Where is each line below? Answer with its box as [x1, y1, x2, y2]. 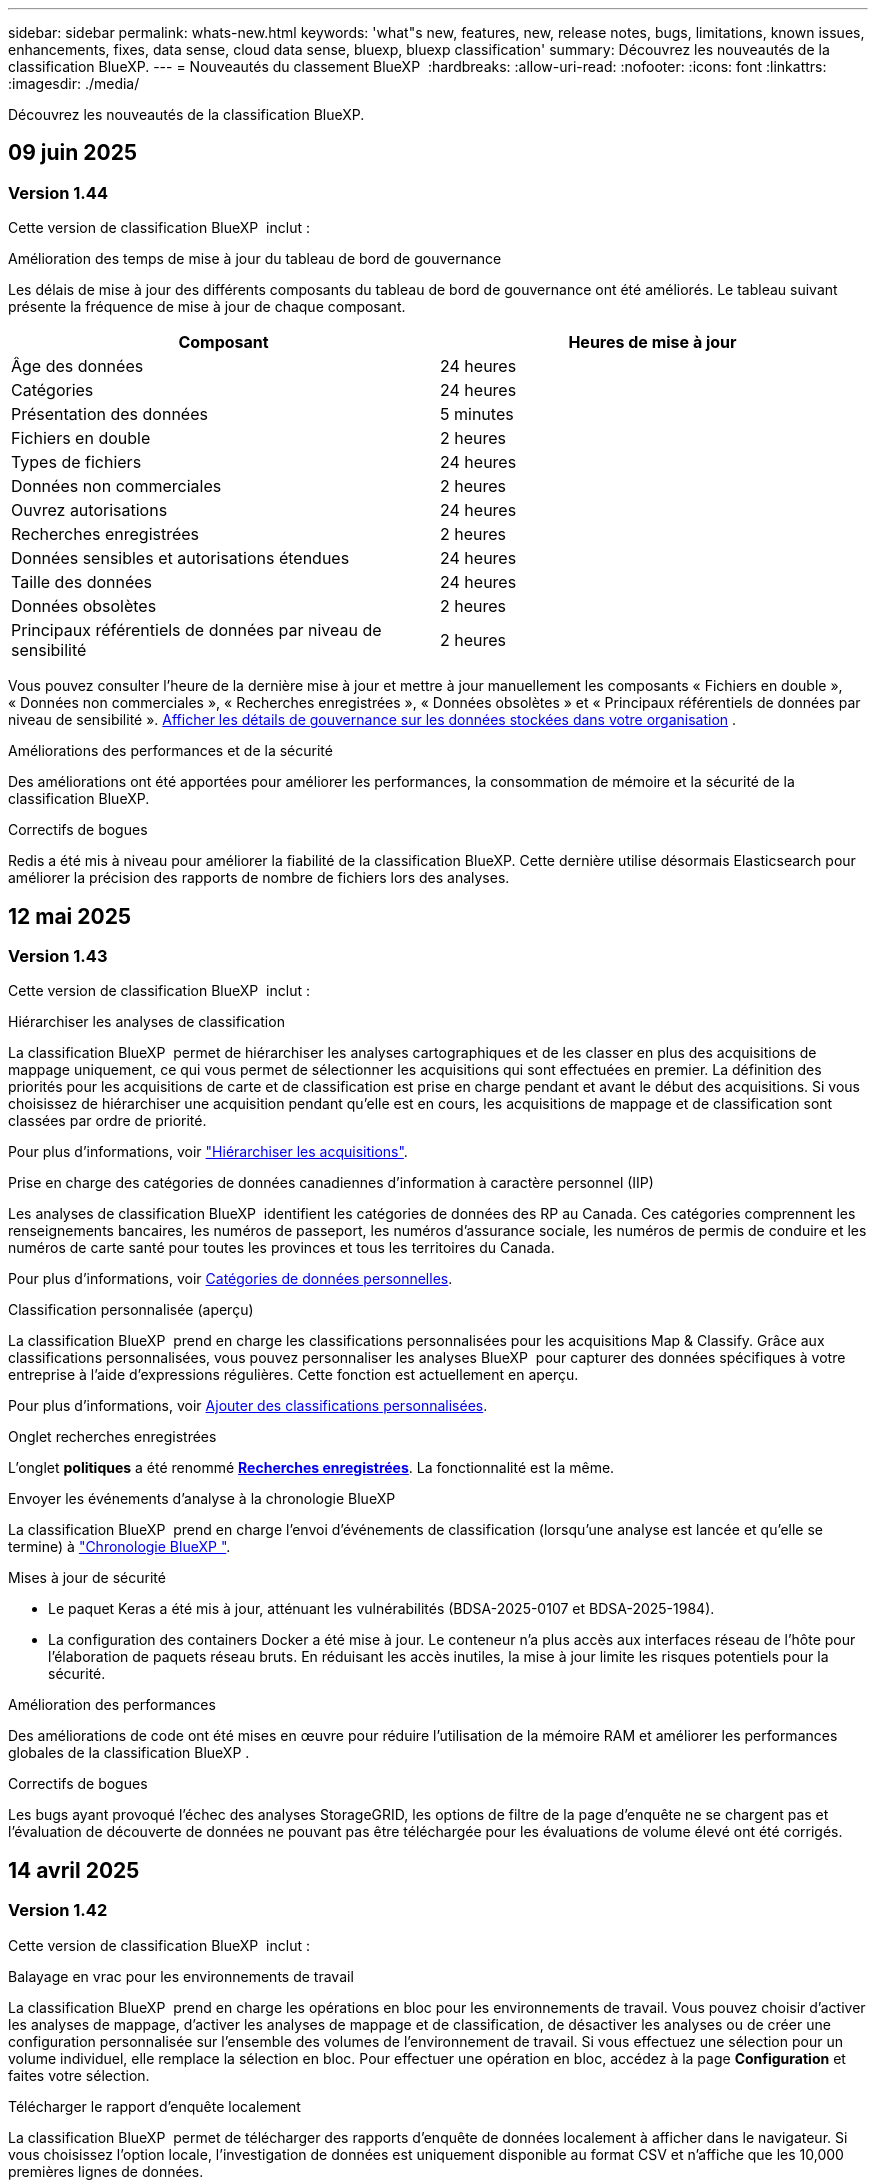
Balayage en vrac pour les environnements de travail [8, 1967, 354, 1985]
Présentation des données [11, 404, 208, 425]
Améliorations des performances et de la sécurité [8, 742, 333, 760]
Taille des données [11, 572, 153, 593]
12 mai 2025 [8, 903, 131, 929]
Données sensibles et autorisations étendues [11, 548, 350, 569]
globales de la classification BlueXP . [8, 1744, 250, 1762]
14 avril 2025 [8, 1857, 140, 1883]
